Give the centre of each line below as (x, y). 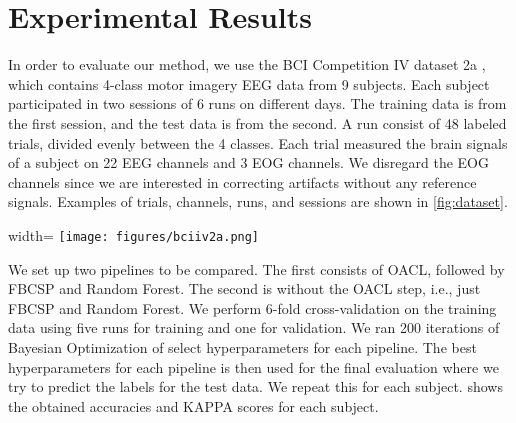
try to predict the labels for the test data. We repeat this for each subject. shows (255, 386)
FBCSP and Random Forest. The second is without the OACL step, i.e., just (244, 288)
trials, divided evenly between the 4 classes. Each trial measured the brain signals (258, 142)
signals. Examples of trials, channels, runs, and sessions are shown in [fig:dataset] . (258, 201)
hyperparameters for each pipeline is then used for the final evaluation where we (253, 366)
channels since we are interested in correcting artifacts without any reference (242, 181)
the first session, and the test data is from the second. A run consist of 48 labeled (257, 122)
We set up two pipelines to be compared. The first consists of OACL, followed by (256, 268)
